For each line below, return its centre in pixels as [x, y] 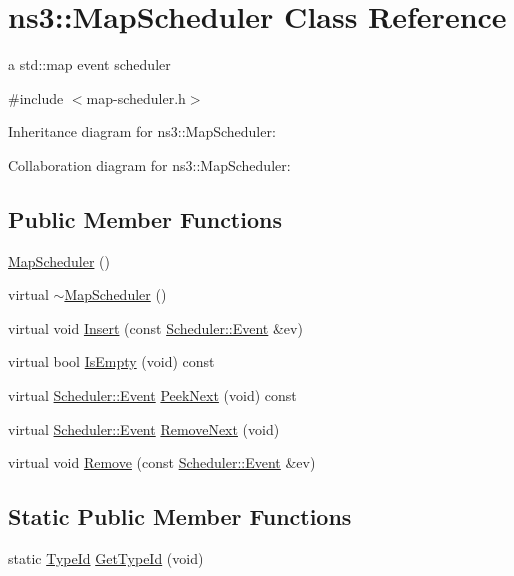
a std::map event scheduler [89, 64]
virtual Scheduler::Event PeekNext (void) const [152, 395]
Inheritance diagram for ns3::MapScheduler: [142, 131]
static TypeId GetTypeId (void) [106, 558]
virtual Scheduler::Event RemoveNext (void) [144, 428]
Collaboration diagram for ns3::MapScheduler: [149, 164]
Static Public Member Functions [180, 516]
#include [36, 97]
